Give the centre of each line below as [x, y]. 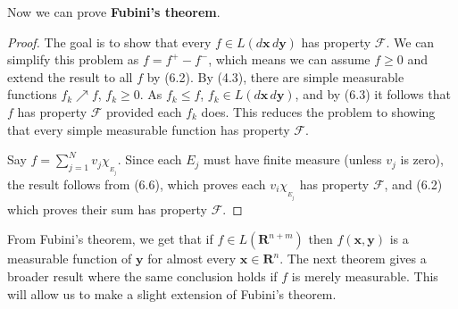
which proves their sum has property [107, 209]
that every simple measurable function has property [149, 129]
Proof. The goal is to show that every [109, 42]
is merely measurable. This [365, 276]
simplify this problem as [73, 59]
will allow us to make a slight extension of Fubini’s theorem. [172, 293]
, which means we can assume [289, 59]
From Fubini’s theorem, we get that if [110, 239]
